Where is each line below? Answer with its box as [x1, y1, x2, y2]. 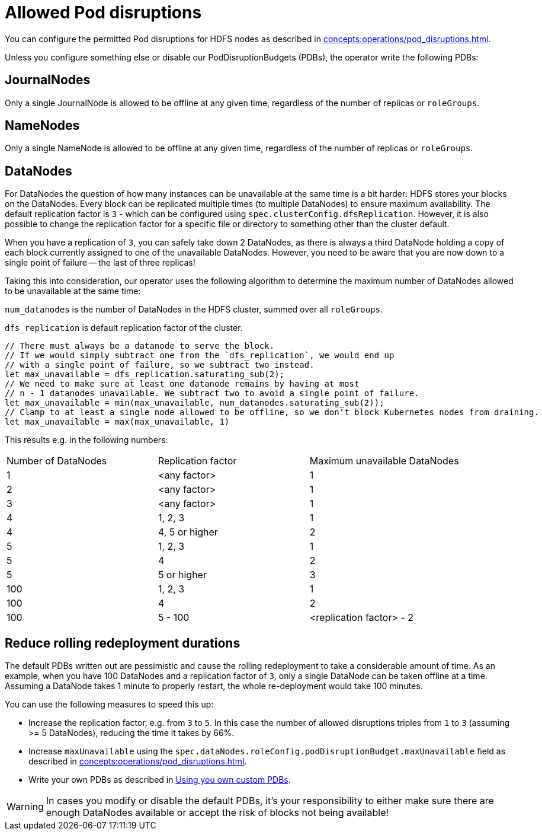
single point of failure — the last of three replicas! [5, 257, 195, 268]
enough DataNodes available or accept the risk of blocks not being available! [46, 807, 389, 819]
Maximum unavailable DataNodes [309, 455, 459, 467]
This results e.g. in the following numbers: [5, 435, 168, 445]
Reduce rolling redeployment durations [5, 635, 240, 651]
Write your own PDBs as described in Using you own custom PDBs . [28, 775, 291, 785]
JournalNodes [5, 72, 91, 88]
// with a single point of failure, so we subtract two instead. [5, 360, 315, 370]
